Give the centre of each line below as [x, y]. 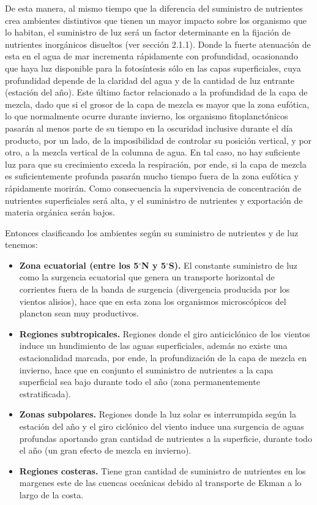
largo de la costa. [51, 494]
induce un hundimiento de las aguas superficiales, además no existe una [153, 346]
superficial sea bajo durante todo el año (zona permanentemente [140, 382]
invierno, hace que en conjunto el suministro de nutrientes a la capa [146, 369]
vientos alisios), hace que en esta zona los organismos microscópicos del [153, 301]
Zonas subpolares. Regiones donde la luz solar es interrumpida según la [158, 414]
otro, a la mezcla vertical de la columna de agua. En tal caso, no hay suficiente [153, 152]
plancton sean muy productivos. [79, 313]
